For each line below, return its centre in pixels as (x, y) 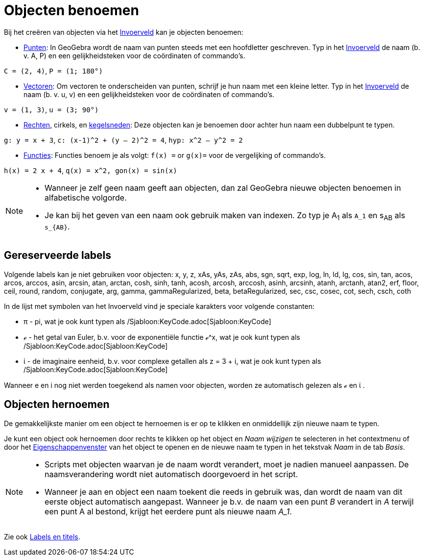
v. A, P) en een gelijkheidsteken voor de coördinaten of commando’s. (134, 55)
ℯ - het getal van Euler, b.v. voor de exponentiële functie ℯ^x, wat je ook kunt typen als (162, 337)
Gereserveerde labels (58, 255)
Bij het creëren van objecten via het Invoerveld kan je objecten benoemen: (124, 32)
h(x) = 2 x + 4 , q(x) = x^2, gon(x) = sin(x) (91, 170)
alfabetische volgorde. (86, 197)
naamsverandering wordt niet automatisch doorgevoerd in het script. (171, 474)
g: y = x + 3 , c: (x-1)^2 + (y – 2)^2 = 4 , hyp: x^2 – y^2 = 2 (123, 140)
